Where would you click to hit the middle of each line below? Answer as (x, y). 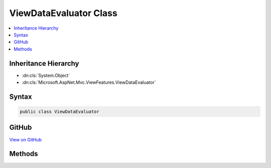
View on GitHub (26, 139)
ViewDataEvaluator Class (63, 13)
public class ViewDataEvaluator (60, 112)
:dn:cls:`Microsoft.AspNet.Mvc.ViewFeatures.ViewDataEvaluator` (89, 82)
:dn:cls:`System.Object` (46, 75)
